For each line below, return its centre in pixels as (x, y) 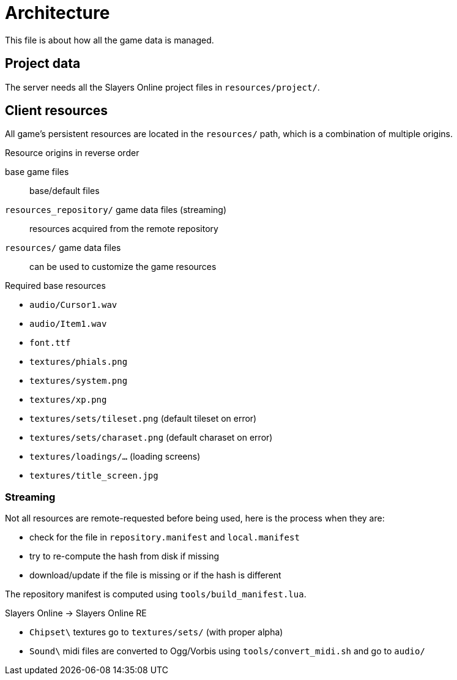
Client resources (57, 111)
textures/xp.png (68, 400)
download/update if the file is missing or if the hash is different (155, 575)
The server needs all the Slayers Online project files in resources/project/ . (162, 87)
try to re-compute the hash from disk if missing (124, 556)
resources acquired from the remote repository (124, 229)
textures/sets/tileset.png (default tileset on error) (143, 419)
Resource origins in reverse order (72, 153)
